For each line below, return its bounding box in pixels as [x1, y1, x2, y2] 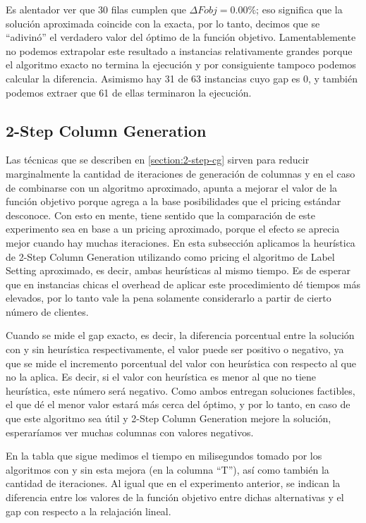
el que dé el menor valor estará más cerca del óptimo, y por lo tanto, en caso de [6, 397, 350, 412]
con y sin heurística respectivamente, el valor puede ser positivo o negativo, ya [6, 342, 344, 357]
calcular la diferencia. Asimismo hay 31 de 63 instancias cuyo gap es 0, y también [6, 70, 358, 85]
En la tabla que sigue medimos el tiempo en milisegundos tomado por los [6, 448, 322, 463]
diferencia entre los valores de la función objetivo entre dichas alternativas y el [6, 490, 344, 505]
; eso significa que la [256, 2, 343, 16]
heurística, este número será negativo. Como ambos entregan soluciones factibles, [6, 383, 355, 398]
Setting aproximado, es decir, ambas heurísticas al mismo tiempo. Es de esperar [6, 263, 350, 278]
